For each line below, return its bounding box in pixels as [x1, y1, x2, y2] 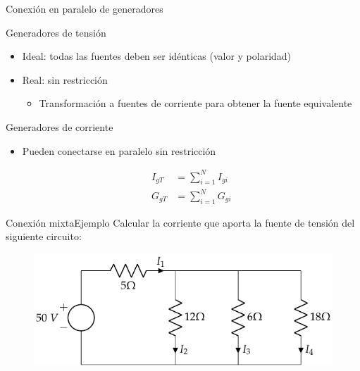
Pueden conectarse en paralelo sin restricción [22, 143, 216, 158]
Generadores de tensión [6, 25, 106, 39]
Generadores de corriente [6, 119, 113, 134]
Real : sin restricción [22, 72, 108, 87]
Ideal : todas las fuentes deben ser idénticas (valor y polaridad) [22, 49, 292, 63]
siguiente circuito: [6, 229, 82, 244]
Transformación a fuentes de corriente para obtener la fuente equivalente [39, 96, 352, 111]
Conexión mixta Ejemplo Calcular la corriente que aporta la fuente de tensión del [6, 215, 355, 229]
